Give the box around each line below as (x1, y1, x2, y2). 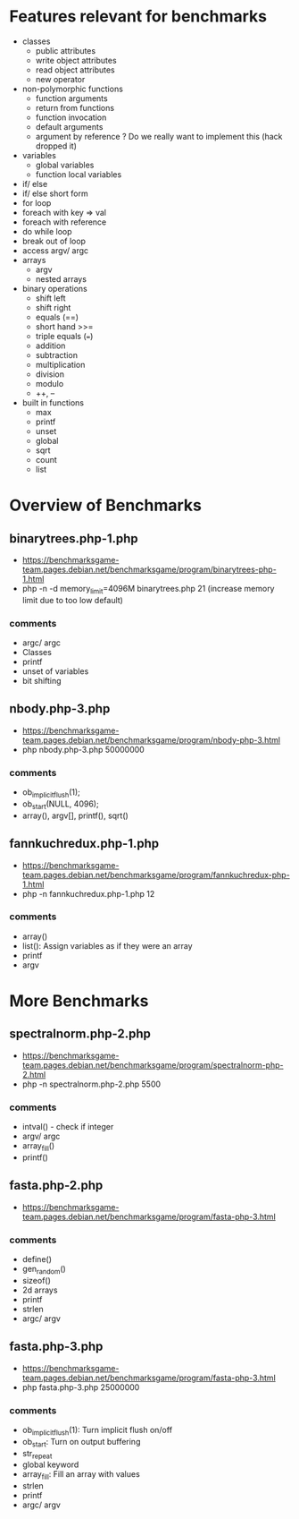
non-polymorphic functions (21, 83, 123, 94)
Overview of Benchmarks (9, 495, 203, 516)
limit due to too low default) (21, 594, 123, 605)
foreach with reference (21, 217, 107, 227)
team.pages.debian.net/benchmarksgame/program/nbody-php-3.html (21, 734, 281, 745)
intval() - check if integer (21, 1122, 114, 1132)
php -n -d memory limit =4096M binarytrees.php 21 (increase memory (21, 583, 275, 596)
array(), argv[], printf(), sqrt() (21, 810, 129, 821)
